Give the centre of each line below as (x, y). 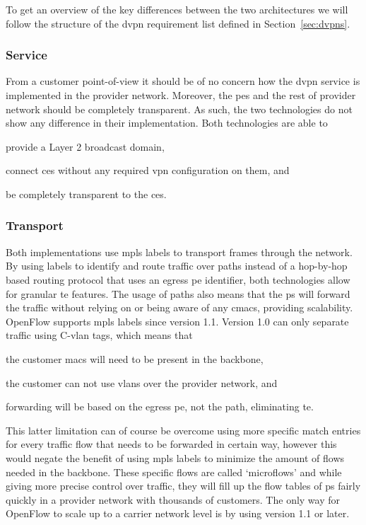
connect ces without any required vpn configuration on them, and (148, 170)
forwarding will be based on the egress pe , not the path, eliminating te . (160, 406)
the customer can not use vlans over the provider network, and (142, 382)
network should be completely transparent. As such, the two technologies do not (179, 109)
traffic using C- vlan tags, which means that (99, 335)
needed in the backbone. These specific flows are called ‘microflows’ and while (174, 472)
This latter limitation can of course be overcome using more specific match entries (183, 430)
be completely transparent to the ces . (86, 194)
